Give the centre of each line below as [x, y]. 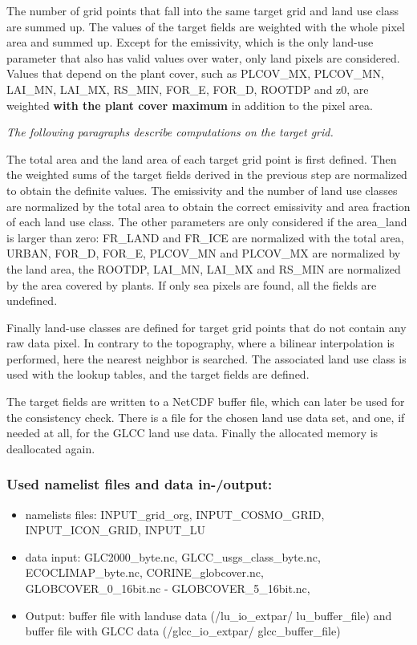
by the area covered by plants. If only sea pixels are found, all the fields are [192, 284]
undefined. [32, 300]
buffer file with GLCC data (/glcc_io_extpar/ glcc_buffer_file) [183, 631]
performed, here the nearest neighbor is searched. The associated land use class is [206, 358]
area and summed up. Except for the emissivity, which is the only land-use [190, 42]
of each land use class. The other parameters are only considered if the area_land [207, 222]
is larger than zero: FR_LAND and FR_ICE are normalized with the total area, [205, 237]
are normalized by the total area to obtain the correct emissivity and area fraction [208, 206]
